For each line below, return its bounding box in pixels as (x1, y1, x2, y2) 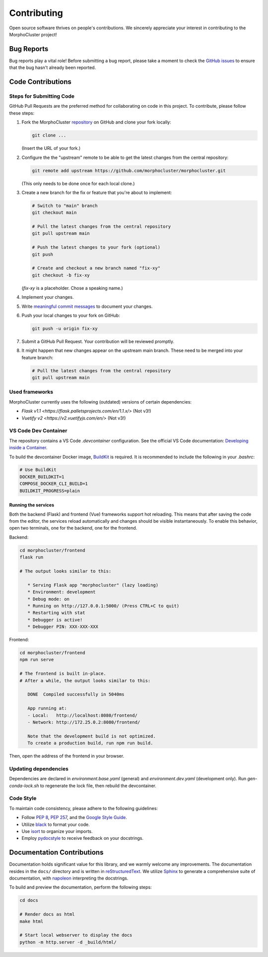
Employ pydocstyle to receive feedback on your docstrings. (21, 835, 144, 841)
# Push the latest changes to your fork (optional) (32, 245, 161, 250)
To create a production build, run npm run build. (27, 740, 153, 746)
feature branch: (21, 354, 54, 360)
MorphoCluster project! (9, 31, 57, 37)
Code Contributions (9, 77, 72, 86)
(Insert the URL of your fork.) (21, 145, 81, 151)
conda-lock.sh (9, 782, 39, 789)
